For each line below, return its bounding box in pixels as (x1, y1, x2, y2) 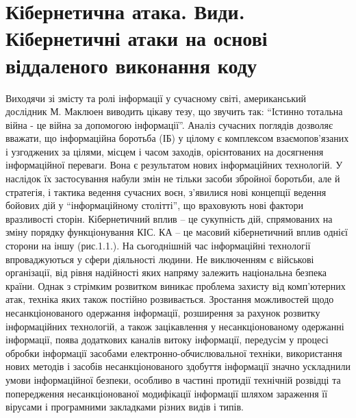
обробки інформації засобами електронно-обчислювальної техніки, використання (5, 345, 342, 360)
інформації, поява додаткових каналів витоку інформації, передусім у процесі (5, 332, 329, 347)
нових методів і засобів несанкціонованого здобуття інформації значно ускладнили (5, 359, 351, 373)
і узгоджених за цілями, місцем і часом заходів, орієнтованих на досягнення (5, 144, 324, 158)
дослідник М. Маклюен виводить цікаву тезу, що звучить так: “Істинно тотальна (5, 104, 343, 119)
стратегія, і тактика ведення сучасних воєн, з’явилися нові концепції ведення (5, 184, 327, 199)
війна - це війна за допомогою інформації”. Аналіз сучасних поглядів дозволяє (5, 117, 333, 132)
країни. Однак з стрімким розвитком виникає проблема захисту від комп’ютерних (5, 278, 346, 293)
